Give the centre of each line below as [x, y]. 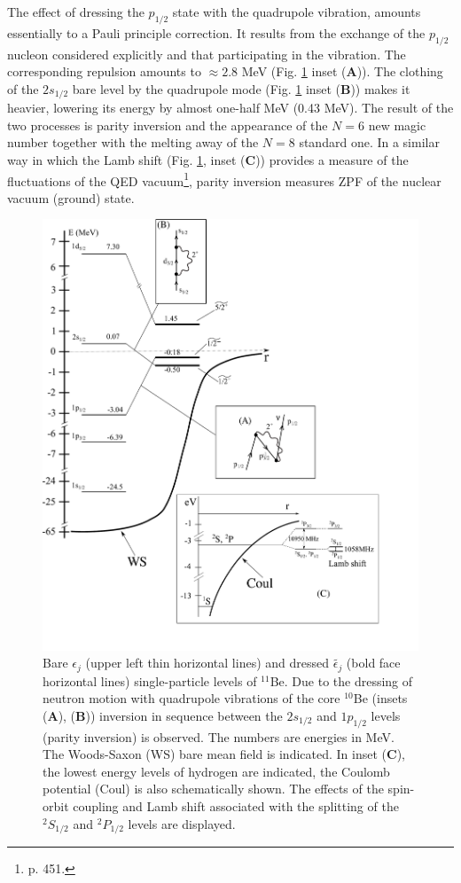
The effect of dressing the [76, 12]
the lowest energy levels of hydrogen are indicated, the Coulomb [216, 771]
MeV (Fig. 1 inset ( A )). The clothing [342, 71]
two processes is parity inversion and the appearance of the [168, 125]
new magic [397, 125]
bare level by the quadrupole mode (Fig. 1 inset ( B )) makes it [241, 88]
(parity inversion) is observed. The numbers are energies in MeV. [219, 736]
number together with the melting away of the [133, 142]
